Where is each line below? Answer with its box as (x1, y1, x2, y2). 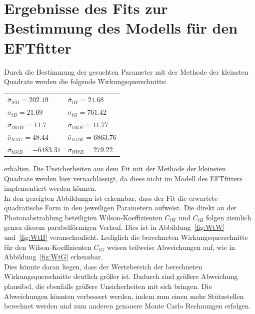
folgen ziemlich (205, 212, 251, 222)
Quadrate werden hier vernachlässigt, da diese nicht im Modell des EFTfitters (4, 173, 242, 183)
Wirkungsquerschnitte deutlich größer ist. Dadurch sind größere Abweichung (4, 271, 238, 281)
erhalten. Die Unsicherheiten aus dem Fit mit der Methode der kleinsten (4, 163, 226, 173)
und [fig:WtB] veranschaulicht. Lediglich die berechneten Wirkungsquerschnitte (4, 232, 248, 242)
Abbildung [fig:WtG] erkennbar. (4, 251, 103, 262)
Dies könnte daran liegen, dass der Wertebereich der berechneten (4, 261, 202, 271)
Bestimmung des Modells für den (4, 18, 238, 38)
